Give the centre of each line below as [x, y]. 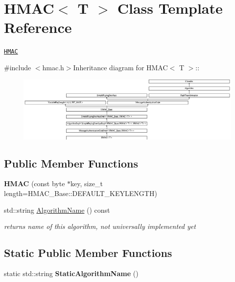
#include [18, 67]
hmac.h [53, 67]
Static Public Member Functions [88, 253]
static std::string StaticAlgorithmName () [71, 273]
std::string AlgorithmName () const [57, 210]
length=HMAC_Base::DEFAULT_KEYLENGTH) [81, 193]
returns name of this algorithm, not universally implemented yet [100, 226]
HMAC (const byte [35, 183]
